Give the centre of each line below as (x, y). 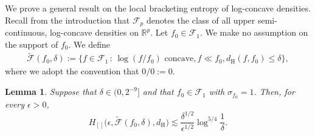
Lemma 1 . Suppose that (51, 92)
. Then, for (274, 92)
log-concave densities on (94, 32)
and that (158, 92)
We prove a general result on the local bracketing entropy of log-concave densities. (158, 8)
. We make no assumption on (254, 32)
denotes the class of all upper (201, 20)
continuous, (26, 32)
